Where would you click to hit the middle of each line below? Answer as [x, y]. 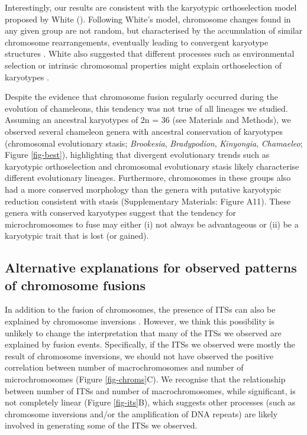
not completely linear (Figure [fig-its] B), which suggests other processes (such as [150, 402]
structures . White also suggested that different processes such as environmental [150, 53]
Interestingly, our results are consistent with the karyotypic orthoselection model [151, 7]
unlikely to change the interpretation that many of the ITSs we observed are [143, 332]
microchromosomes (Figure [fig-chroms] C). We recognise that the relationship [145, 379]
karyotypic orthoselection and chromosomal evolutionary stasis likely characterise [152, 166]
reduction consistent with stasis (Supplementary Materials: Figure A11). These [148, 201]
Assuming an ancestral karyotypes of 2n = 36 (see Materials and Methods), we [148, 120]
